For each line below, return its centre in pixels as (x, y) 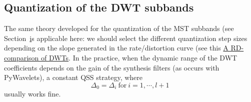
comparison (21, 57)
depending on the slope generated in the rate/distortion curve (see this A (116, 48)
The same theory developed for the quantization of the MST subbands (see (119, 28)
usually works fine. (32, 94)
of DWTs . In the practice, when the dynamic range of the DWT (139, 57)
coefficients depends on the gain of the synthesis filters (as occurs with (112, 67)
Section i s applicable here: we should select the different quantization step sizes (126, 38)
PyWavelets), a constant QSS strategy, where (73, 77)
